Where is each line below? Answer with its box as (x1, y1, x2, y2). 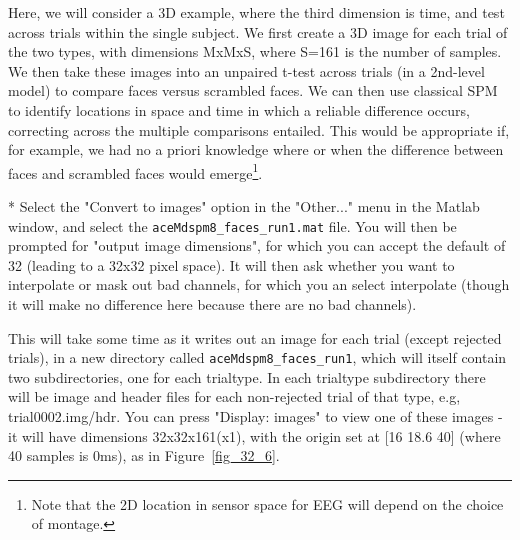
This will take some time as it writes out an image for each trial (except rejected (8, 327, 502, 348)
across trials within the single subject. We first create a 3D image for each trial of (8, 21, 508, 42)
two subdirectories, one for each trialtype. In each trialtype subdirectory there (8, 366, 486, 387)
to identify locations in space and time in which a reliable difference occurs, (8, 99, 470, 120)
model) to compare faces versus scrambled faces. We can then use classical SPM (8, 80, 498, 101)
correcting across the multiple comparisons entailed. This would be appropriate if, (8, 119, 510, 140)
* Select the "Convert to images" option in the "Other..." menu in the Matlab (8, 196, 480, 216)
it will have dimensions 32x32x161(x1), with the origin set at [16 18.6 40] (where (8, 425, 501, 446)
